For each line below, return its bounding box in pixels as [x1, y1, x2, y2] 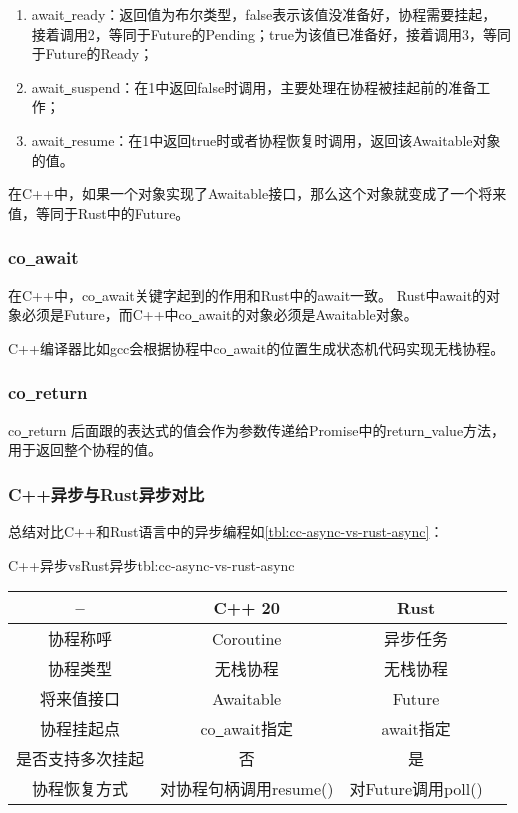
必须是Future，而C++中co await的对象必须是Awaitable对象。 [21, 304, 418, 325]
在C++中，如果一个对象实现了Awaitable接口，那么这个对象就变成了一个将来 [8, 183, 507, 204]
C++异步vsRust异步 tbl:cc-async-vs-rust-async [8, 554, 295, 575]
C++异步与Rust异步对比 [8, 481, 205, 506]
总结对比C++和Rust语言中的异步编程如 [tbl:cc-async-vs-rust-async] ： [8, 520, 444, 541]
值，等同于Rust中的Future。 [8, 202, 190, 223]
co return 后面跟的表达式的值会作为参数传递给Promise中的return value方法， [8, 419, 506, 440]
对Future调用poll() [349, 777, 483, 801]
